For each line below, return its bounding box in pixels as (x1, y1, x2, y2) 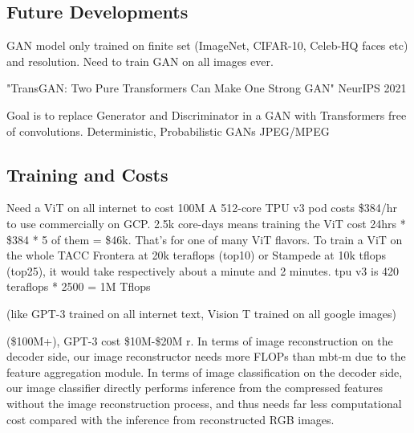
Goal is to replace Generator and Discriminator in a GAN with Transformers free (6, 106, 407, 123)
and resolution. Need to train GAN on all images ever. (6, 52, 274, 69)
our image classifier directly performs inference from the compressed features (6, 379, 383, 396)
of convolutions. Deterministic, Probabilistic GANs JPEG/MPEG (6, 122, 330, 139)
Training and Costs (6, 161, 168, 186)
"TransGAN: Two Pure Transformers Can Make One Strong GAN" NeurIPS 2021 (6, 80, 407, 96)
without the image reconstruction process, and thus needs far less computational (6, 394, 402, 411)
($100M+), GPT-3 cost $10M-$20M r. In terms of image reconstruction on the (6, 332, 393, 349)
